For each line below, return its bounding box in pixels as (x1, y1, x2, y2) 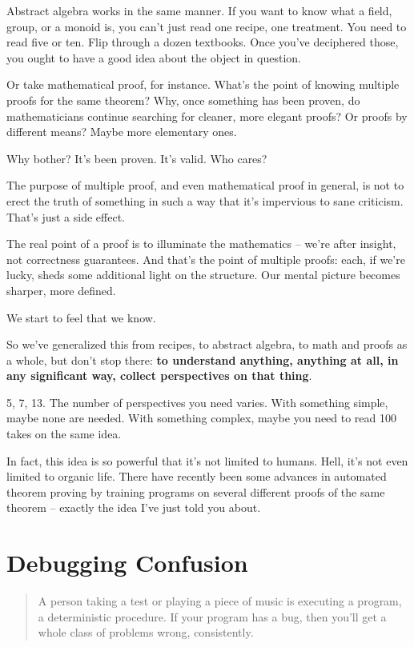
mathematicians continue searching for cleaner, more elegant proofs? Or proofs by (6, 107, 408, 124)
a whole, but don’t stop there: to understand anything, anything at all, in (6, 351, 399, 368)
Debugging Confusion (6, 546, 248, 579)
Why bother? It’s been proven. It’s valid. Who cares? (6, 150, 267, 166)
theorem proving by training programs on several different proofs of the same (6, 483, 385, 500)
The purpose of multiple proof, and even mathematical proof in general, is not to (6, 177, 404, 194)
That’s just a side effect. (6, 208, 125, 225)
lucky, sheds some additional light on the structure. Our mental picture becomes (6, 266, 400, 283)
